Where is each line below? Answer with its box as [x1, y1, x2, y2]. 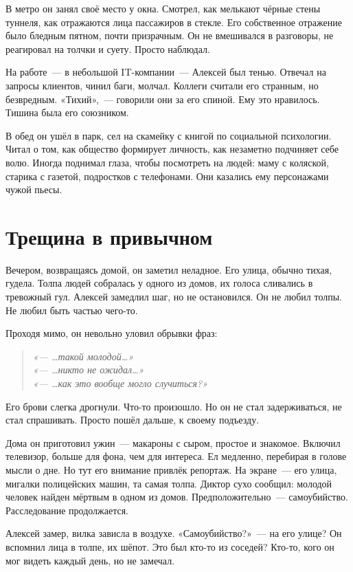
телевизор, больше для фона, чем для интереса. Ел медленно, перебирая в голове [5, 449, 347, 463]
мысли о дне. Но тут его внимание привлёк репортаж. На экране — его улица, [5, 462, 337, 476]
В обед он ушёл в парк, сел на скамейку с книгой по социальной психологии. [5, 128, 332, 142]
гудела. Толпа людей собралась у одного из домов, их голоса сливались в [5, 276, 313, 290]
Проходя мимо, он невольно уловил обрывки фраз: [5, 326, 218, 340]
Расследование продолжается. [5, 503, 129, 517]
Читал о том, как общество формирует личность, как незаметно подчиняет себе [5, 142, 339, 156]
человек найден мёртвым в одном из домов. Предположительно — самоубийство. [5, 489, 348, 504]
